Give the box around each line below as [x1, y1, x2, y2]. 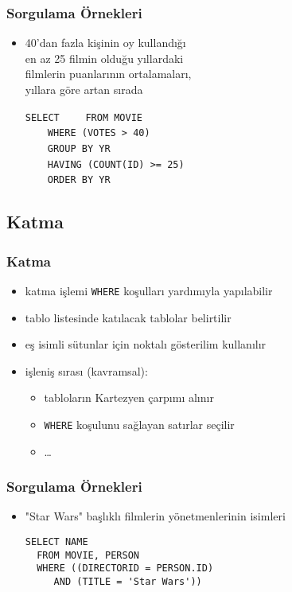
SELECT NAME [25, 536, 88, 547]
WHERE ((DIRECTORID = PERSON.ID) [37, 563, 214, 574]
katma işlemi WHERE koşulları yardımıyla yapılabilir [25, 282, 273, 298]
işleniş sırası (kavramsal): [25, 362, 148, 379]
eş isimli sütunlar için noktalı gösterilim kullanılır [25, 336, 267, 352]
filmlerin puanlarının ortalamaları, [25, 65, 192, 82]
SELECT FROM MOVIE [25, 111, 143, 123]
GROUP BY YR [47, 142, 111, 154]
